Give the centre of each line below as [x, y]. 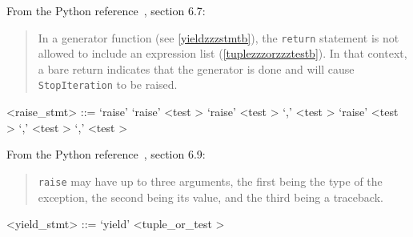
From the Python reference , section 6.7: [106, 10]
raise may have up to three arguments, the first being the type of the [210, 181]
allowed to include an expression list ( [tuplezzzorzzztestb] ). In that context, [223, 53]
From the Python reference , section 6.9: [106, 154]
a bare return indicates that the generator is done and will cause [196, 68]
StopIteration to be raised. [108, 84]
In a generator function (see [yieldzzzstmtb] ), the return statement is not [219, 37]
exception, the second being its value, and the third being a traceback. [211, 197]
